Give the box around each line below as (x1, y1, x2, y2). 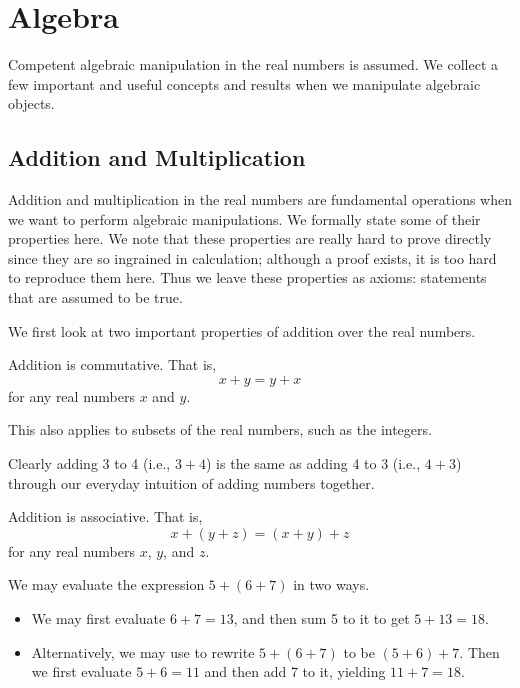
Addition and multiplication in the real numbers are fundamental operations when (8, 189, 512, 210)
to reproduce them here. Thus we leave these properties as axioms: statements (8, 267, 487, 288)
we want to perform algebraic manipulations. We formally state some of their (8, 208, 481, 229)
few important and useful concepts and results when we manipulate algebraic (8, 73, 481, 94)
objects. (8, 93, 55, 114)
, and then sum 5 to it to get (233, 608, 410, 629)
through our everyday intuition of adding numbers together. (8, 472, 375, 493)
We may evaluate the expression (8, 574, 205, 595)
